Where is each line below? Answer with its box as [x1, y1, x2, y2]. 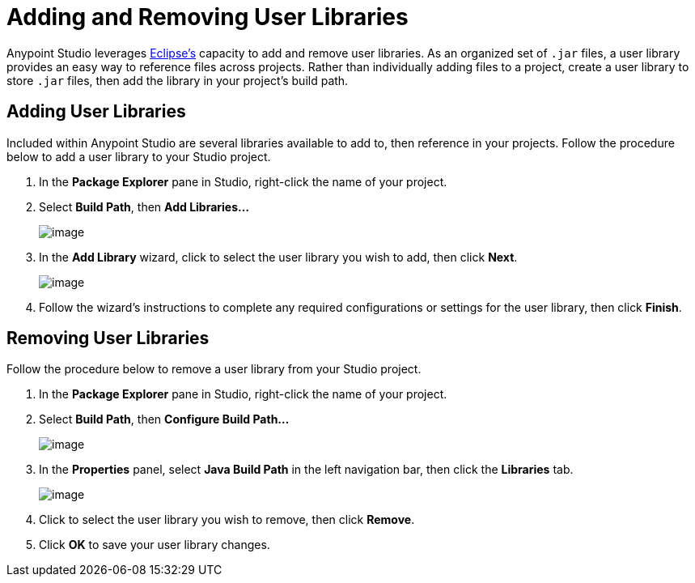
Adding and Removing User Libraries [6, 3, 409, 31]
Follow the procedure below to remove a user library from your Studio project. [6, 362, 422, 377]
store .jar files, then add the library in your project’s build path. [6, 73, 349, 87]
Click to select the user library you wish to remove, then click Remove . [39, 513, 415, 527]
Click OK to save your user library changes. [39, 538, 270, 552]
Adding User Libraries [6, 101, 186, 122]
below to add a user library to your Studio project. [6, 149, 271, 164]
